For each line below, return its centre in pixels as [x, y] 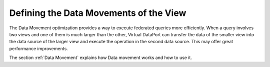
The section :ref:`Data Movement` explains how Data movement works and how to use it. [101, 58]
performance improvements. [39, 48]
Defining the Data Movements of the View [98, 13]
